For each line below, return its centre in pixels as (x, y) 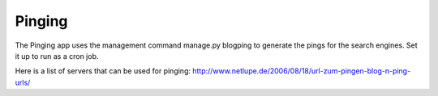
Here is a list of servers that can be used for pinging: (103, 71)
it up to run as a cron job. (57, 56)
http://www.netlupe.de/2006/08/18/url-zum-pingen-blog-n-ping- (301, 71)
